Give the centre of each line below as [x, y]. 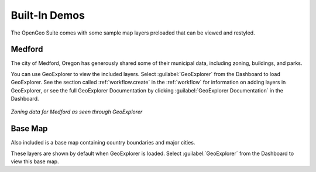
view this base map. [35, 161]
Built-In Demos [48, 15]
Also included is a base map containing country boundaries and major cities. [103, 143]
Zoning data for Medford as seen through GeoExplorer [77, 112]
